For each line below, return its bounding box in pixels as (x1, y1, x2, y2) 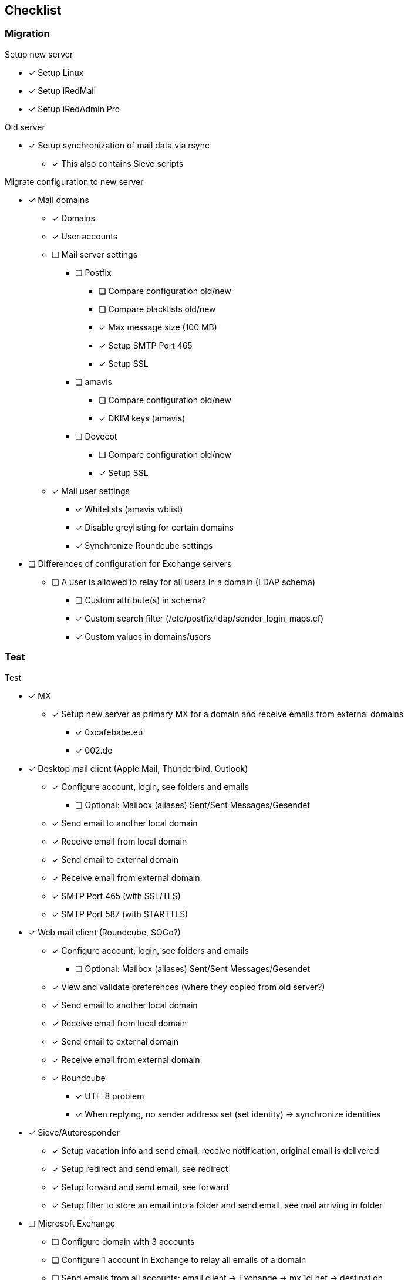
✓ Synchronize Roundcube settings (75, 540, 213, 550)
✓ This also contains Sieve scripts (52, 158, 184, 168)
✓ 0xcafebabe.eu (75, 727, 143, 737)
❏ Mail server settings (52, 249, 138, 259)
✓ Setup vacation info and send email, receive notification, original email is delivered (52, 1145, 379, 1156)
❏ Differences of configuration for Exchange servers (28, 558, 232, 569)
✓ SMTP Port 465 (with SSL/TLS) (52, 890, 181, 901)
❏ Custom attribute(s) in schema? (75, 595, 206, 605)
